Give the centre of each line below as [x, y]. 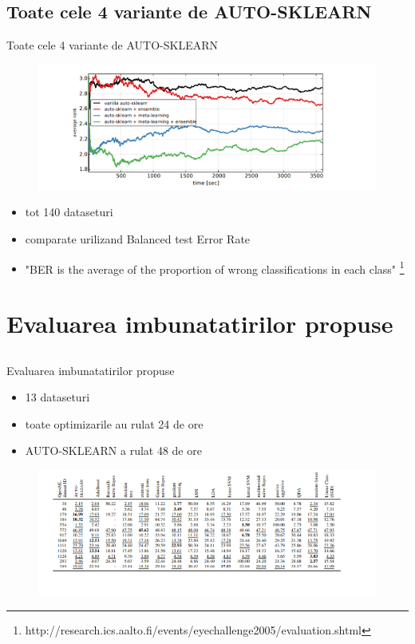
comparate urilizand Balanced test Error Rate [138, 239]
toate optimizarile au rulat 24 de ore [114, 423]
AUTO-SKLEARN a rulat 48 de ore [113, 450]
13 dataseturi [57, 397]
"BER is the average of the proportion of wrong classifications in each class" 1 [215, 267]
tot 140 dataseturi [69, 212]
